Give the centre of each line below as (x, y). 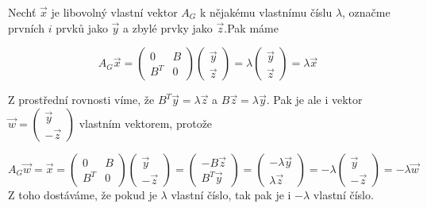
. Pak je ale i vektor (314, 100)
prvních (26, 27)
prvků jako (82, 27)
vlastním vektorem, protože (146, 123)
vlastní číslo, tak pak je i (231, 194)
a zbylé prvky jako (168, 27)
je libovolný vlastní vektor (114, 12)
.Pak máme (251, 27)
